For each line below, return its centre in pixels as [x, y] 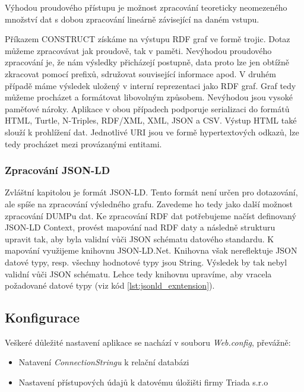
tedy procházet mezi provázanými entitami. [83, 143]
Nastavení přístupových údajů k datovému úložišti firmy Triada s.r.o [143, 382]
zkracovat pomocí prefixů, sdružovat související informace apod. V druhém [141, 73]
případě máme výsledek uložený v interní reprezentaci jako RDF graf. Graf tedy [151, 85]
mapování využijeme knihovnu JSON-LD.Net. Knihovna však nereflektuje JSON [151, 250]
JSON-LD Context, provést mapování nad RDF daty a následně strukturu [140, 227]
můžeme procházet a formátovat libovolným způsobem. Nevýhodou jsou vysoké [149, 97]
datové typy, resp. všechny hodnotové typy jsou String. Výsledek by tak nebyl [146, 262]
